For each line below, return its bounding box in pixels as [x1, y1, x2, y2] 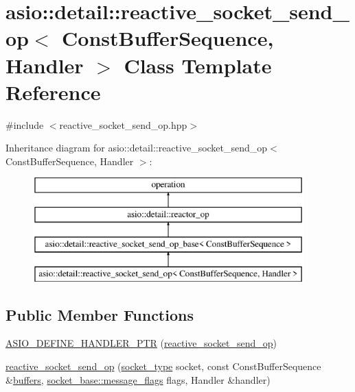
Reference [5, 77, 101, 106]
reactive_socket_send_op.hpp [59, 117, 187, 132]
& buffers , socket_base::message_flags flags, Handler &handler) [5, 372, 271, 387]
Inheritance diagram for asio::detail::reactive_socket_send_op [5, 140, 268, 155]
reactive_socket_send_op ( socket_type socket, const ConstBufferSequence [5, 359, 321, 373]
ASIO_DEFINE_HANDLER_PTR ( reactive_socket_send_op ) [5, 336, 277, 350]
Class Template [124, 51, 272, 79]
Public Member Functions [5, 304, 194, 325]
